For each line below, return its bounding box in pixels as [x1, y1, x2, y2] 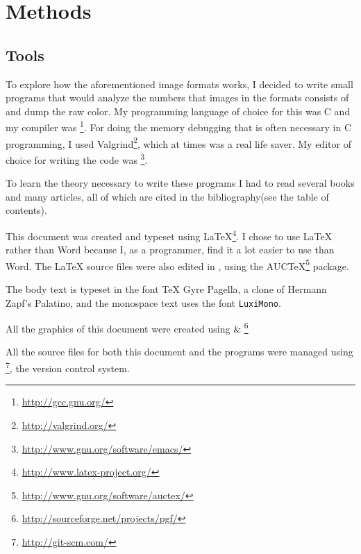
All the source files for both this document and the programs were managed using [6, 344, 353, 359]
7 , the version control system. [6, 359, 130, 375]
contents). [6, 203, 47, 217]
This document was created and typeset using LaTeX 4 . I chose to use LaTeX [6, 226, 333, 243]
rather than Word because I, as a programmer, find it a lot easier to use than [6, 242, 335, 257]
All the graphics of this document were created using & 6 [6, 319, 249, 335]
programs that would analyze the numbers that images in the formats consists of [6, 90, 349, 105]
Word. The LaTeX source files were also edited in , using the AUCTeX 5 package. [6, 256, 349, 273]
